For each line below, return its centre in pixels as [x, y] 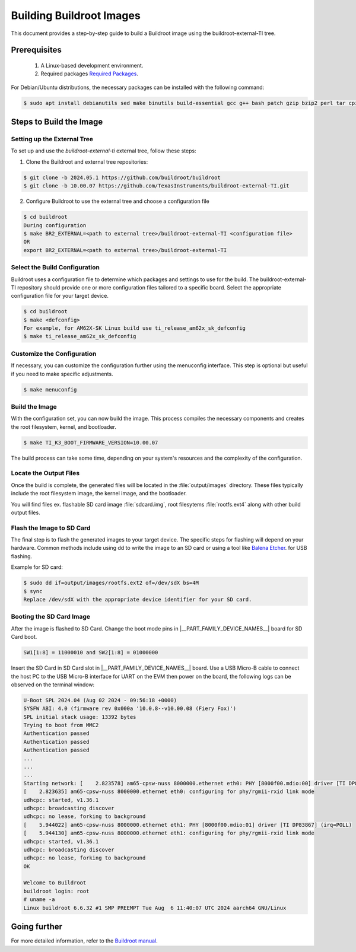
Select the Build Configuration [55, 268]
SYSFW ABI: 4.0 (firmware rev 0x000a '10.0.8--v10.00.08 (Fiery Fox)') [130, 709]
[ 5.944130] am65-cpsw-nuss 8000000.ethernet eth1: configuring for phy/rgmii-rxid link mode [169, 833]
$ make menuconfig [50, 389]
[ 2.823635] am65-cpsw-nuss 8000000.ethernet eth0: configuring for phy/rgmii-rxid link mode [169, 792]
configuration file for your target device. [60, 296]
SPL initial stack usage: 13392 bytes [80, 717]
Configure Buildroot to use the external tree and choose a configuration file [118, 201]
